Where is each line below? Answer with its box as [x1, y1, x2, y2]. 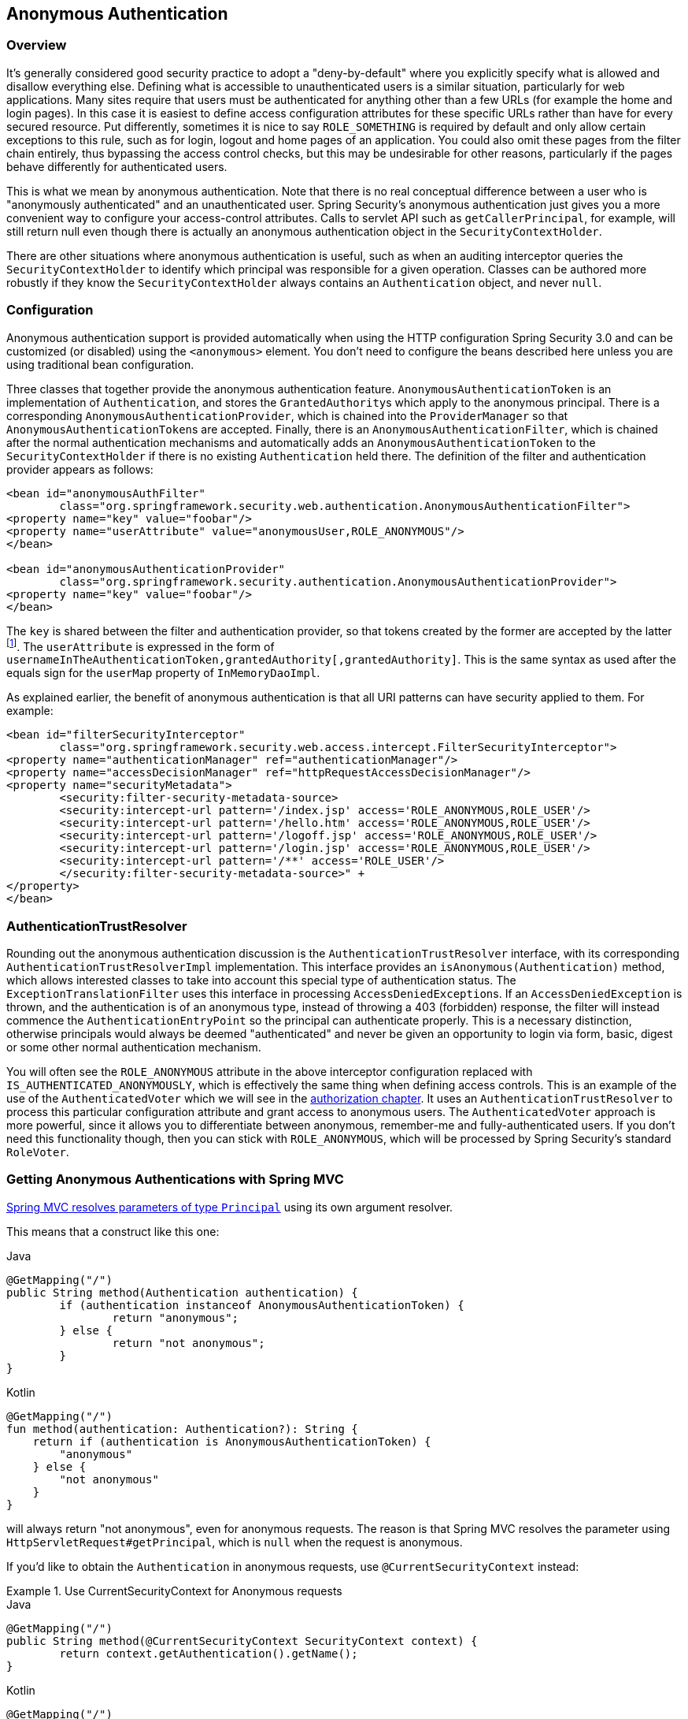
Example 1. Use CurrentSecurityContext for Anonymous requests [6, 1583, 342, 1598]
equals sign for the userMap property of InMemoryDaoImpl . [6, 666, 320, 680]
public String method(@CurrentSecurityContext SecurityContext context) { [6, 1634, 478, 1647]
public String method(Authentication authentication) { [6, 1286, 358, 1299]
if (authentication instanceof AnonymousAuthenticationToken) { [59, 1298, 464, 1312]
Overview [6, 37, 67, 54]
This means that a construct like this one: [6, 1224, 220, 1238]
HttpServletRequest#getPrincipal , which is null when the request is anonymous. [6, 1535, 463, 1549]
